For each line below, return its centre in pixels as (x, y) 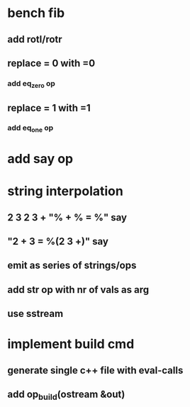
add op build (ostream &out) (66, 395)
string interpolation (66, 191)
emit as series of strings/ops (72, 266)
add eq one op (30, 128)
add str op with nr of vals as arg (78, 290)
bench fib (36, 13)
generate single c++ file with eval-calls (95, 370)
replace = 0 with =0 (51, 63)
